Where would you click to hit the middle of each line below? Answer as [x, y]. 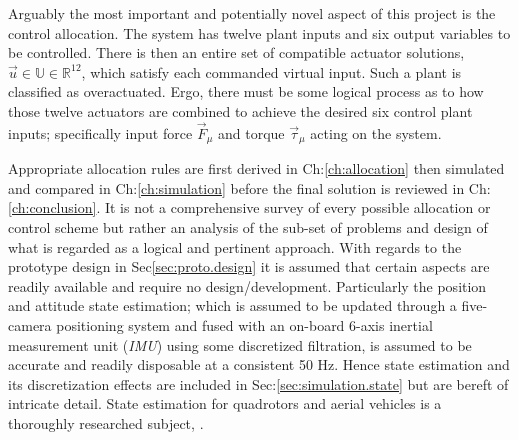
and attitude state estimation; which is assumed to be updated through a [232, 305]
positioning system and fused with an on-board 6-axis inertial [244, 324]
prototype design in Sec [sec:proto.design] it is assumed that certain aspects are [249, 266]
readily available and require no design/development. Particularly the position [247, 285]
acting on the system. [376, 132]
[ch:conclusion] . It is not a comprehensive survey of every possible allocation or [249, 207]
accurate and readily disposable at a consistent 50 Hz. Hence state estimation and [259, 364]
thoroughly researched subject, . [106, 422]
